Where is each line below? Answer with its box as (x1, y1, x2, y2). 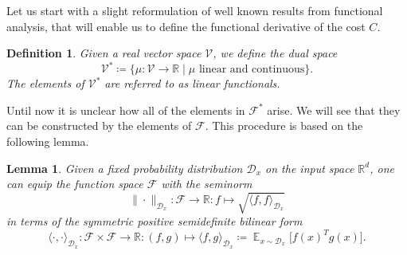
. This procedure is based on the (205, 117, 363, 134)
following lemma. (6, 133, 89, 150)
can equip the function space (6, 175, 143, 192)
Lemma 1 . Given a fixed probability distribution (6, 159, 243, 176)
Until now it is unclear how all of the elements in (6, 101, 245, 118)
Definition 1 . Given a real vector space (6, 45, 202, 61)
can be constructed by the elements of (6, 117, 192, 134)
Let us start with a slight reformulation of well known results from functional (6, 2, 383, 18)
